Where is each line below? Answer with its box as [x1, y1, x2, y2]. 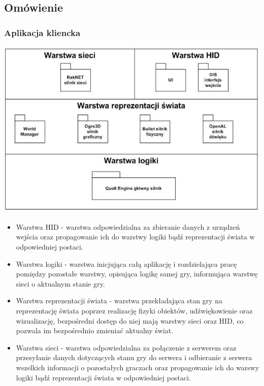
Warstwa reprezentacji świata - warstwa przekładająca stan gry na [16, 295, 222, 306]
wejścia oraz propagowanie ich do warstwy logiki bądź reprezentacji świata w [16, 231, 255, 242]
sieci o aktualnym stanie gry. [16, 278, 105, 289]
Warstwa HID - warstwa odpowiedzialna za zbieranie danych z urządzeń [16, 221, 240, 232]
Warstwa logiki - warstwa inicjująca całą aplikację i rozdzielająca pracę [16, 258, 237, 269]
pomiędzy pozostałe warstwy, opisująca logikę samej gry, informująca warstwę [16, 268, 258, 279]
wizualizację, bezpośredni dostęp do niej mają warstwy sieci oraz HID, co [16, 315, 244, 326]
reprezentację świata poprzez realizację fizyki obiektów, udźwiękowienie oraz [16, 305, 253, 315]
